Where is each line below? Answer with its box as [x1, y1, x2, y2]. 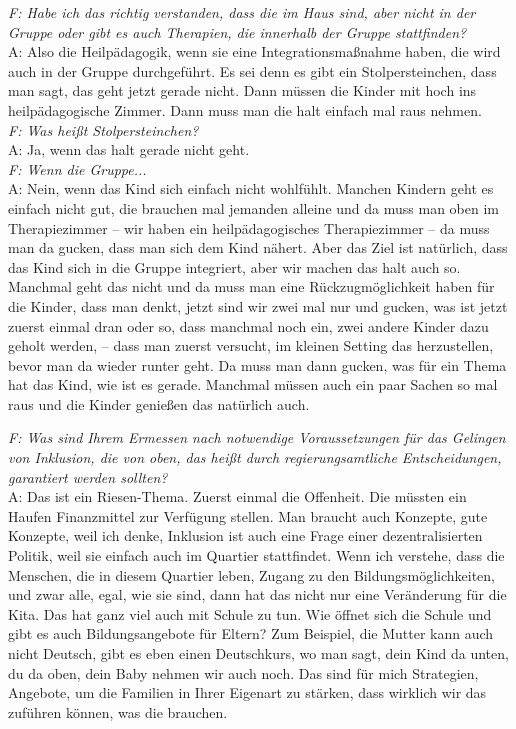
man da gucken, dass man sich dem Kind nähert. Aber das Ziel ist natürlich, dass [8, 237, 508, 258]
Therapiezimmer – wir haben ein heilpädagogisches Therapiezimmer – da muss [8, 217, 490, 238]
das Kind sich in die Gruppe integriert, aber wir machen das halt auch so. [8, 256, 461, 277]
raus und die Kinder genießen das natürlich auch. [8, 393, 310, 414]
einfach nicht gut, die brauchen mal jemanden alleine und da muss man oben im [8, 197, 499, 218]
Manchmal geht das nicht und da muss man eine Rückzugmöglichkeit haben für [8, 276, 495, 297]
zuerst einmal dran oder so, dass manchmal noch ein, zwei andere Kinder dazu [8, 315, 489, 336]
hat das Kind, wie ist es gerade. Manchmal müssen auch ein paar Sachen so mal [8, 374, 498, 395]
